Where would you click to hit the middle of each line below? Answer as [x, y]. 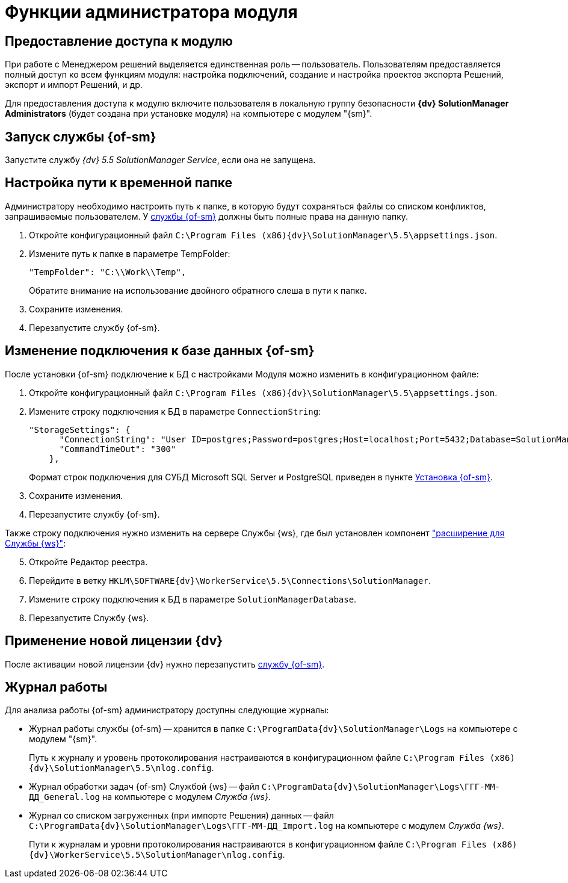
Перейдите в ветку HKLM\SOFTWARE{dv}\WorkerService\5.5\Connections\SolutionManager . [230, 580]
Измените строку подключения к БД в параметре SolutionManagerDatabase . [193, 599]
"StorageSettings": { [80, 429]
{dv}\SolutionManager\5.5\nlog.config [120, 768]
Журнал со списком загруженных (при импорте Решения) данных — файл [181, 816]
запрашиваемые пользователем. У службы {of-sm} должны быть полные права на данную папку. [207, 216]
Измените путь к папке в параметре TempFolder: [130, 253]
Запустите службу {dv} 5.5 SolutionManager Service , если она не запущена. [160, 160]
